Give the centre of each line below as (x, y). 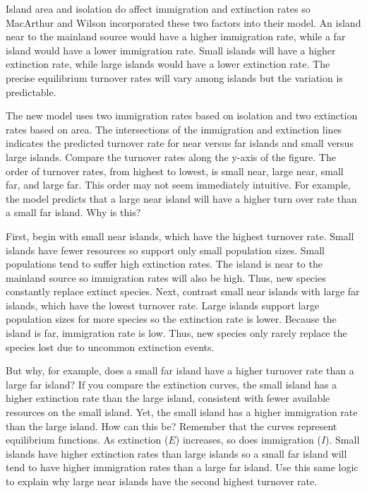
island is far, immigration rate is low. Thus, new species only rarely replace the (176, 333)
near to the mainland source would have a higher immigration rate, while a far (176, 36)
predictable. (31, 91)
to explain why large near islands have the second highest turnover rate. (162, 481)
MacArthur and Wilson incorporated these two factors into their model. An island (183, 22)
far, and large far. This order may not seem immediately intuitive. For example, (178, 185)
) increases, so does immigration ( (248, 440)
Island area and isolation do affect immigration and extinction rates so (158, 8)
